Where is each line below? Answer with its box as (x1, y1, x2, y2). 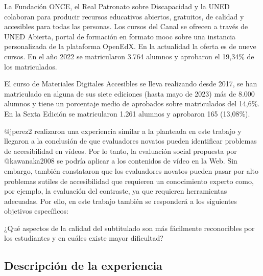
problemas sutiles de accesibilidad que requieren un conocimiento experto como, (4, 175, 254, 186)
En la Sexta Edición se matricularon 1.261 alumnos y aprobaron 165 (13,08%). (4, 108, 250, 119)
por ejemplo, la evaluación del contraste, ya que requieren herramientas (4, 186, 227, 196)
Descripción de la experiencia (4, 258, 162, 273)
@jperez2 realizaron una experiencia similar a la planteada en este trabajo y (4, 125, 242, 136)
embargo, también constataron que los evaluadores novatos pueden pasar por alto (4, 165, 258, 176)
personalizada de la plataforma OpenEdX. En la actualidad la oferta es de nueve (4, 41, 256, 52)
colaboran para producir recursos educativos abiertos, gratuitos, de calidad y (4, 11, 244, 21)
